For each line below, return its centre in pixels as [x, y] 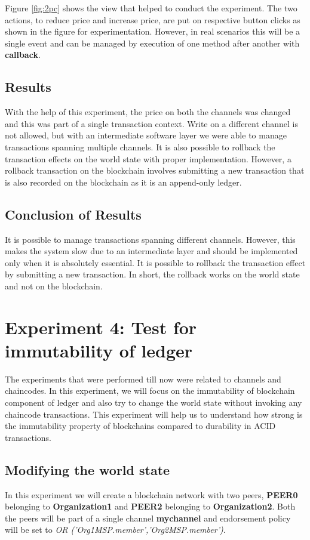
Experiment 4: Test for [101, 327]
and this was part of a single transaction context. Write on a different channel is [151, 123]
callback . [23, 55]
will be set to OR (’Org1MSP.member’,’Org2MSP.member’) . [115, 530]
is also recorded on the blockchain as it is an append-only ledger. [123, 182]
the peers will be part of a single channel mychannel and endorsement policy [148, 518]
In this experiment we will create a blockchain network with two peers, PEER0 [151, 494]
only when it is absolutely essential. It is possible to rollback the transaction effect [155, 262]
